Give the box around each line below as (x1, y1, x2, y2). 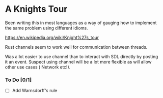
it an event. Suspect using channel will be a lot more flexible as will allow (5, 59, 152, 65)
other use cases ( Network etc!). (5, 64, 71, 70)
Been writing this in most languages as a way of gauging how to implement (5, 20, 157, 26)
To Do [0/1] (5, 76, 32, 83)
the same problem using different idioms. (5, 25, 88, 31)
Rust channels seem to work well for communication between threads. (5, 44, 148, 50)
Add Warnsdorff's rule (12, 88, 57, 94)
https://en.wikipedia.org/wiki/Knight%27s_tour (5, 34, 99, 40)
